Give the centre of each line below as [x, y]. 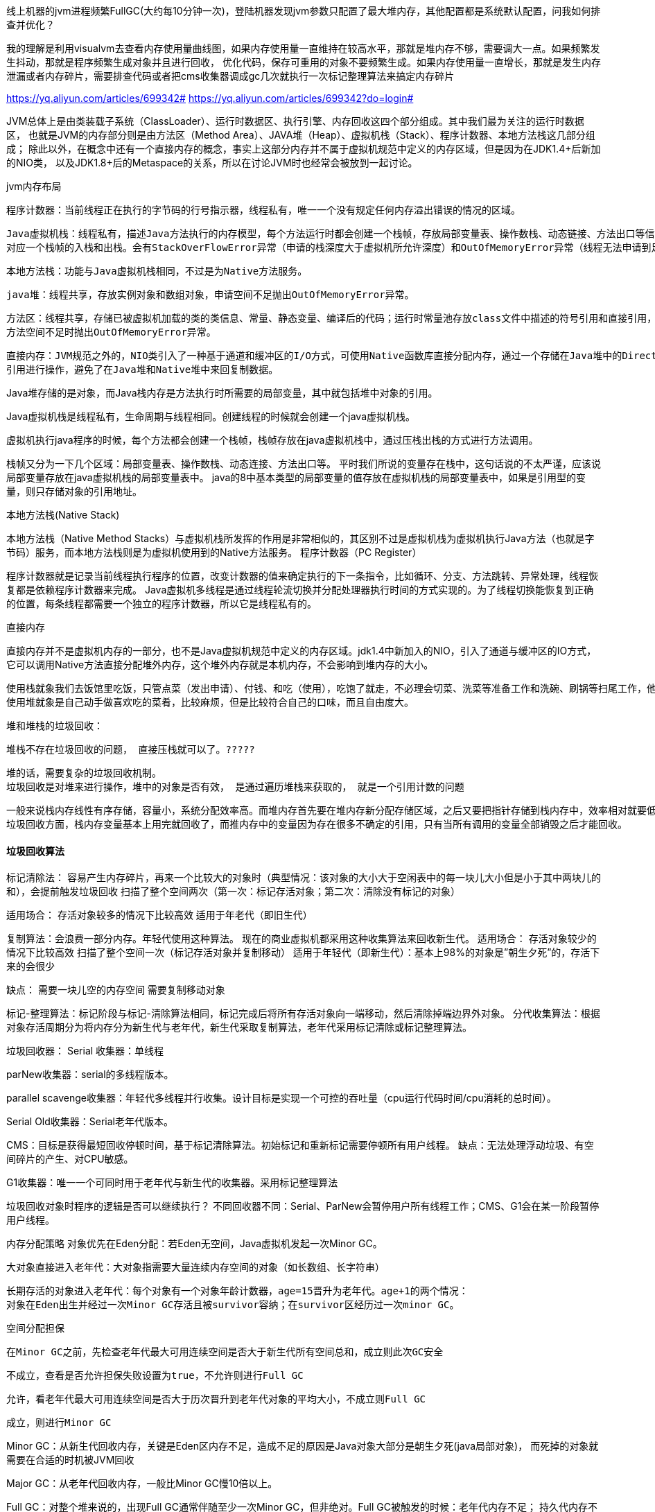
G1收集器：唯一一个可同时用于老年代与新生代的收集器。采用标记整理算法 [172, 1183]
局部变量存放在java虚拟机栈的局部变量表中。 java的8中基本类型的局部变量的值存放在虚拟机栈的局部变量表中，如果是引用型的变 [296, 477]
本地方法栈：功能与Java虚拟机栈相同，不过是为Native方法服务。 [157, 271]
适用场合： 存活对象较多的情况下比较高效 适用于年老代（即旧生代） [159, 915]
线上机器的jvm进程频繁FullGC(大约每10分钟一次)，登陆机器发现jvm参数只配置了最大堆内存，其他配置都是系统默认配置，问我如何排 [304, 11]
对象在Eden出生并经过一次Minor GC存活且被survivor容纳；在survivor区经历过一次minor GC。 [233, 1305]
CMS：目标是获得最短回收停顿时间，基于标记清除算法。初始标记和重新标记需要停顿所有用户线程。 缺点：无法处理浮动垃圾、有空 [300, 1145]
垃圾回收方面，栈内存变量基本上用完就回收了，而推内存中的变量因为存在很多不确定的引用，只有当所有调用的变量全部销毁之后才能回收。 [317, 824]
